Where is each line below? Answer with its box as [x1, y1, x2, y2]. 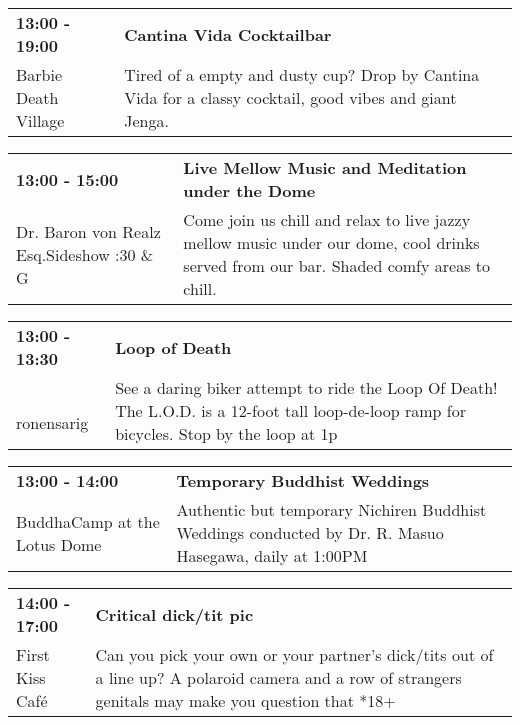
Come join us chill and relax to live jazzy [183, 208, 471, 231]
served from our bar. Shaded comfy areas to [183, 254, 490, 277]
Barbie [16, 63, 63, 86]
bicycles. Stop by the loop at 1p [115, 422, 338, 445]
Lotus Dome [16, 532, 102, 556]
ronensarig [16, 410, 89, 434]
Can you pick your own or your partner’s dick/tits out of [95, 643, 494, 666]
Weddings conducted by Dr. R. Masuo [176, 521, 444, 544]
